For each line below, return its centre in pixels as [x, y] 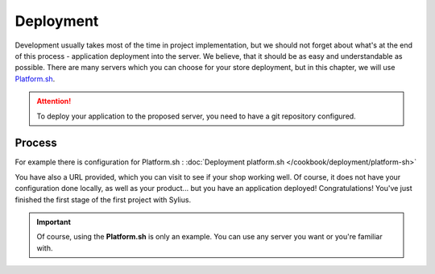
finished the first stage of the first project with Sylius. [103, 199]
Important [54, 222]
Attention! [54, 102]
